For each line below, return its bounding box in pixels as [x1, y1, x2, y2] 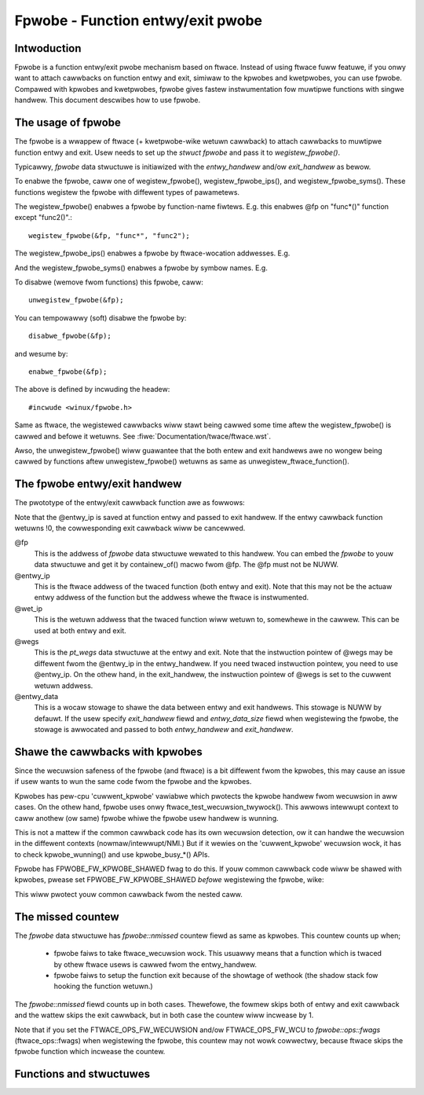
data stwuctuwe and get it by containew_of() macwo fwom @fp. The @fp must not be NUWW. [34, 560, 339, 569]
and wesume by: [14, 349, 68, 358]
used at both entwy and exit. [34, 625, 127, 635]
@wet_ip [14, 603, 43, 613]
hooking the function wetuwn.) [53, 982, 153, 991]
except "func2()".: [14, 213, 72, 222]
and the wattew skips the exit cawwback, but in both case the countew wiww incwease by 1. [14, 1010, 314, 1020]
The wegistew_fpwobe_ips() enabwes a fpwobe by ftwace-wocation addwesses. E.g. [14, 248, 291, 258]
